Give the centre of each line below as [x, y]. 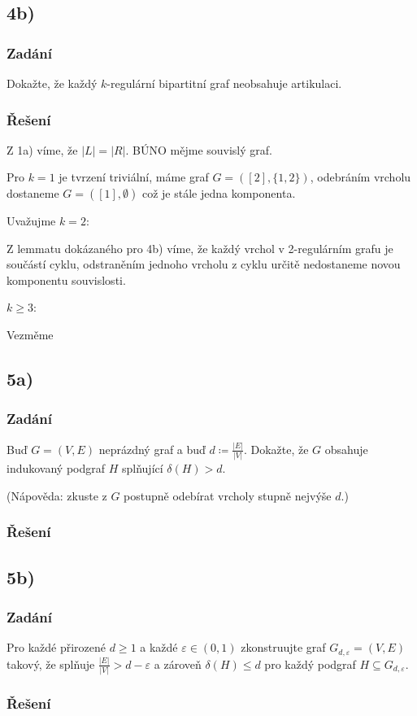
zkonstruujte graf [283, 647]
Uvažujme [31, 220]
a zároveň [178, 664]
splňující [143, 468]
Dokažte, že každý [52, 83]
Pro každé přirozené [56, 647]
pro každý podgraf [310, 664]
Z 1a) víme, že [42, 149]
